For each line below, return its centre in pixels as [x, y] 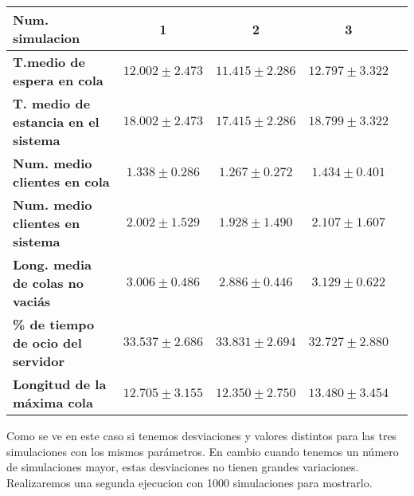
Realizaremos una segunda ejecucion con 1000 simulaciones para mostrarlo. [189, 482]
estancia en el [56, 122]
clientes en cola [61, 181]
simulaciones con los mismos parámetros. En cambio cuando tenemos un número [203, 451]
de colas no [49, 283]
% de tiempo [54, 324]
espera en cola [58, 80]
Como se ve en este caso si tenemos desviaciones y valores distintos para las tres [202, 435]
